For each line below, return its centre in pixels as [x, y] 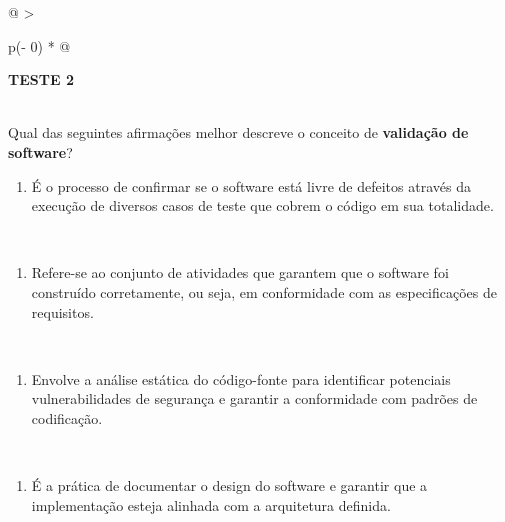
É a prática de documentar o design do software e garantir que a [229, 485]
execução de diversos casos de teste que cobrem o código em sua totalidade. [262, 205]
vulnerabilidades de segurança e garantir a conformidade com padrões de [254, 398]
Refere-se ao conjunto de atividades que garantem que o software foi [240, 272]
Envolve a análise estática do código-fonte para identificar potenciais [241, 378]
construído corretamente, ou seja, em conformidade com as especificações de [264, 291]
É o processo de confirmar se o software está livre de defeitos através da [251, 185]
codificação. [67, 417]
